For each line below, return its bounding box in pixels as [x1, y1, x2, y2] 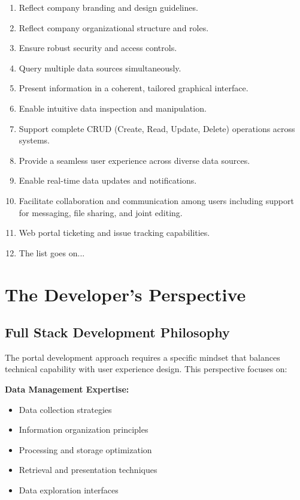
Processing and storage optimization [19, 443, 152, 456]
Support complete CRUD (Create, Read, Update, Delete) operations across [19, 122, 295, 134]
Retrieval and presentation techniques [19, 463, 157, 476]
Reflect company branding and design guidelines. [19, 1, 198, 13]
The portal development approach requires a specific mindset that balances [5, 351, 280, 363]
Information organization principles [19, 423, 149, 436]
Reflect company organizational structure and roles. [19, 21, 209, 34]
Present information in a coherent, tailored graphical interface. [19, 82, 249, 94]
